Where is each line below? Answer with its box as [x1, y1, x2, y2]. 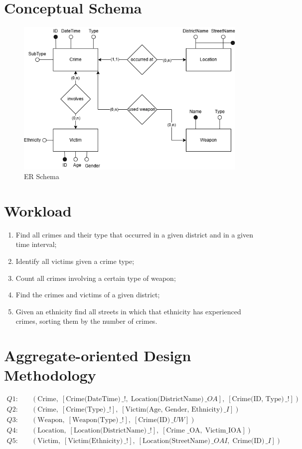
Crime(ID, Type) [232, 396, 284, 403]
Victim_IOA [205, 427, 242, 435]
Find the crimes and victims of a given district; [15, 289, 160, 300]
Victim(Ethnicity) [68, 438, 123, 445]
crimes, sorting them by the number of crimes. [15, 316, 157, 326]
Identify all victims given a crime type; [15, 256, 135, 266]
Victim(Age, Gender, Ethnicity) [125, 406, 223, 414]
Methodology [4, 365, 96, 385]
